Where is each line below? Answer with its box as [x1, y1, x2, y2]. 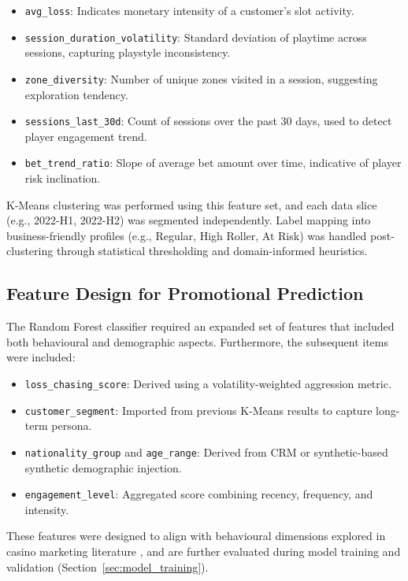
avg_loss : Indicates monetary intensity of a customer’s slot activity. [24, 2, 354, 18]
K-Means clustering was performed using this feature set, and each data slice [6, 196, 377, 213]
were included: [6, 349, 76, 365]
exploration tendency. [24, 86, 128, 102]
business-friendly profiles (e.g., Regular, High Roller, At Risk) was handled [6, 227, 367, 243]
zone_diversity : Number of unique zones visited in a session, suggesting [24, 70, 378, 87]
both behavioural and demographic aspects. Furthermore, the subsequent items [6, 333, 388, 350]
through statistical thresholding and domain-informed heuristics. [56, 242, 368, 259]
